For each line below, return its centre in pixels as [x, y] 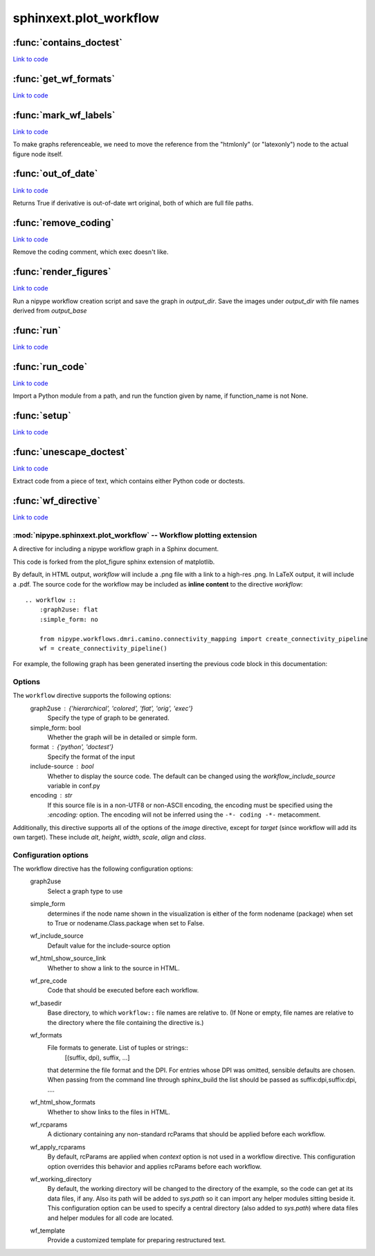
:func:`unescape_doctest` [70, 452]
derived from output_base [50, 311]
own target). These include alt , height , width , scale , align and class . [110, 837]
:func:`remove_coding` [63, 222]
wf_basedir [46, 1003]
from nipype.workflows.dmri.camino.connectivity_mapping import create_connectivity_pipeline [203, 639]
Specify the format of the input [91, 757]
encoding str [51, 795]
